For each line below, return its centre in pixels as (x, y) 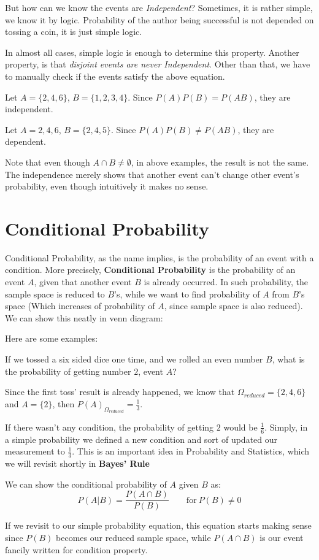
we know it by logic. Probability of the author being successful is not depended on (159, 19)
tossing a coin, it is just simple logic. (74, 32)
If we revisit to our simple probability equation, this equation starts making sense (158, 525)
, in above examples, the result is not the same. (220, 162)
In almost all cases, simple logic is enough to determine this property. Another (152, 52)
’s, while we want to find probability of (187, 293)
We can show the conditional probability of (86, 484)
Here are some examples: (52, 338)
